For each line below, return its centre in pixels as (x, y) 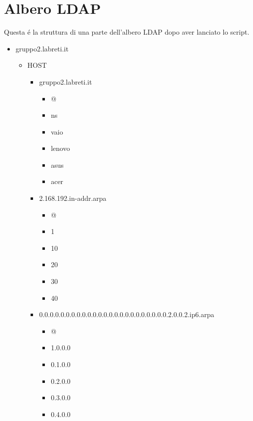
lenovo (60, 148)
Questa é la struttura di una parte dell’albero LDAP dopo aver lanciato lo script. (127, 32)
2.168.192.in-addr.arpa (73, 198)
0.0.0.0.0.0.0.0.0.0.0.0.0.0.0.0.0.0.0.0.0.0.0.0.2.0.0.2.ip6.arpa (127, 314)
